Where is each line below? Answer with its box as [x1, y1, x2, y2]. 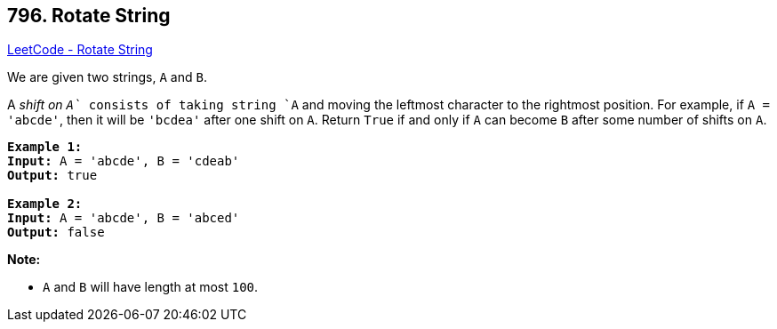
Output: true [7, 168, 98, 183]
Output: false [7, 225, 105, 240]
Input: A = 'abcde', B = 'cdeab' [7, 154, 240, 169]
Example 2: [7, 197, 83, 212]
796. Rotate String [7, 4, 171, 27]
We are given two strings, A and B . [7, 69, 207, 85]
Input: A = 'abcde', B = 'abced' [7, 211, 240, 226]
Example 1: [7, 140, 83, 155]
